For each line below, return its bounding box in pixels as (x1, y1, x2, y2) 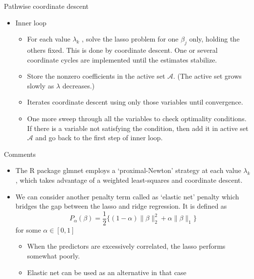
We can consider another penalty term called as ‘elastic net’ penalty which (15, 191, 239, 201)
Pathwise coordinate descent (4, 1, 89, 11)
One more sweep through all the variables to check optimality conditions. (27, 113, 247, 123)
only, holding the (189, 34, 240, 44)
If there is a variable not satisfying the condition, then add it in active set (27, 123, 249, 133)
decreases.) (62, 80, 95, 90)
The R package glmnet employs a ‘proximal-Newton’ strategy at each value (15, 165, 241, 175)
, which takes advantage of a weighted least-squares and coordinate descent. (15, 174, 243, 185)
